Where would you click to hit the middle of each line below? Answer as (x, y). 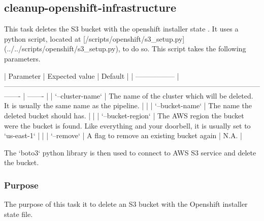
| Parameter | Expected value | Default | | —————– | (92, 75)
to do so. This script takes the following (184, 49)
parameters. (22, 58)
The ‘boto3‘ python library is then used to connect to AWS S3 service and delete (130, 152)
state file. (19, 214)
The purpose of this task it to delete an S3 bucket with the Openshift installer (126, 204)
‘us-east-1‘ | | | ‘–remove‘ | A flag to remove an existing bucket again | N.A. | (123, 135)
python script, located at (43, 38)
